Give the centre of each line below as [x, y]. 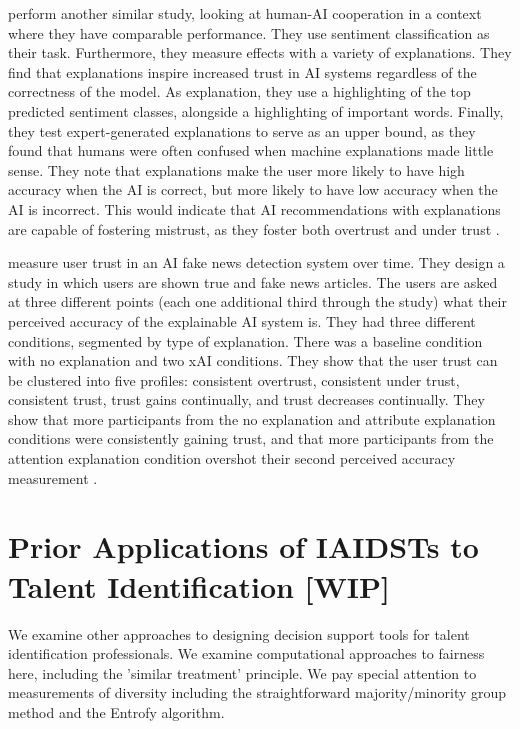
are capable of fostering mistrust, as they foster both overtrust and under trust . [254, 228]
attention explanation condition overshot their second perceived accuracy [232, 458]
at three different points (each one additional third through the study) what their [257, 301]
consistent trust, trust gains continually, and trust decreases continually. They [246, 399]
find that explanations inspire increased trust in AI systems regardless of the [242, 71]
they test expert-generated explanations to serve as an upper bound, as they [242, 130]
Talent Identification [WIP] [199, 585]
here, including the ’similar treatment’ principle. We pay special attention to [242, 672]
